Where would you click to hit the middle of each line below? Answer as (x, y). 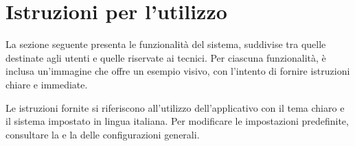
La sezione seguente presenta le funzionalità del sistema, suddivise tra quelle (166, 44)
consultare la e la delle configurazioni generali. (103, 134)
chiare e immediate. (47, 84)
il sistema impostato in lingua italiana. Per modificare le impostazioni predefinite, (177, 121)
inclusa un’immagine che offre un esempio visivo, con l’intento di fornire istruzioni (178, 71)
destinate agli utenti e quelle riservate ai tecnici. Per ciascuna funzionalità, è (166, 57)
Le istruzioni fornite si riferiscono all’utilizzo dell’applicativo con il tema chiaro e (175, 107)
